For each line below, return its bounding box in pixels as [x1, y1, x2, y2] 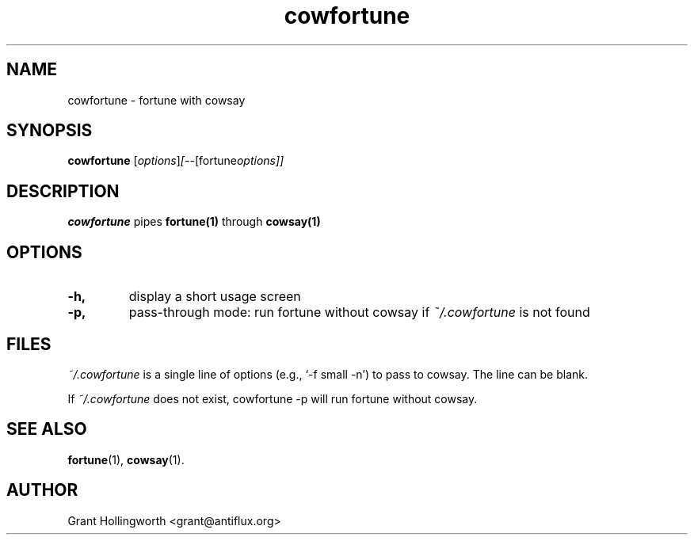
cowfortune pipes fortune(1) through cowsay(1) [67, 215, 321, 229]
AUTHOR [6, 480, 78, 501]
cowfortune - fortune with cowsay [67, 93, 246, 107]
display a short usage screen [128, 288, 301, 305]
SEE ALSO [6, 419, 87, 440]
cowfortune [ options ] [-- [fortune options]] [67, 154, 284, 168]
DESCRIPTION [6, 181, 120, 201]
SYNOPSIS [6, 120, 93, 141]
